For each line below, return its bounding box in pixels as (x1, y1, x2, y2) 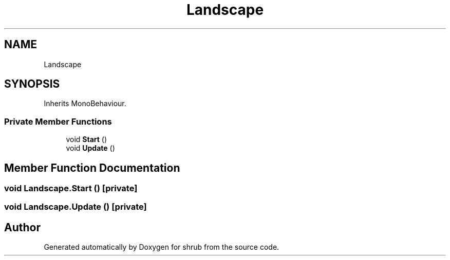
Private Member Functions (4, 116, 112, 127)
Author (4, 221, 41, 234)
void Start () (66, 135, 107, 144)
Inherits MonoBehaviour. (44, 99, 126, 108)
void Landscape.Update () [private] (4, 202, 147, 212)
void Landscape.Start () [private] (4, 183, 138, 194)
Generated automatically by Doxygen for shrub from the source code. (44, 243, 279, 252)
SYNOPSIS (4, 77, 60, 91)
